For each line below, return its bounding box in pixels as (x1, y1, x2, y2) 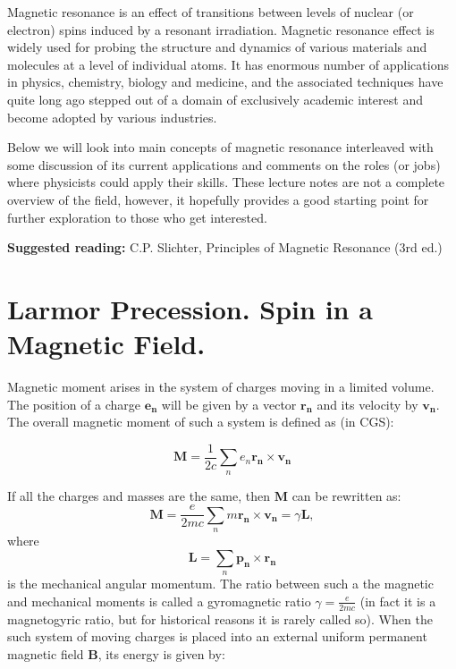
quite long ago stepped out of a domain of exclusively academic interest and (7, 89, 423, 108)
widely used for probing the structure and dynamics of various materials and (7, 38, 427, 56)
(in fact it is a (359, 591, 436, 610)
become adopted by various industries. (7, 107, 217, 126)
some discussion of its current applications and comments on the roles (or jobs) (7, 155, 441, 174)
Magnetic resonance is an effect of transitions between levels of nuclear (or (7, 3, 414, 21)
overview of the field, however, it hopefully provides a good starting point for (7, 190, 429, 208)
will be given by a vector (161, 394, 297, 413)
